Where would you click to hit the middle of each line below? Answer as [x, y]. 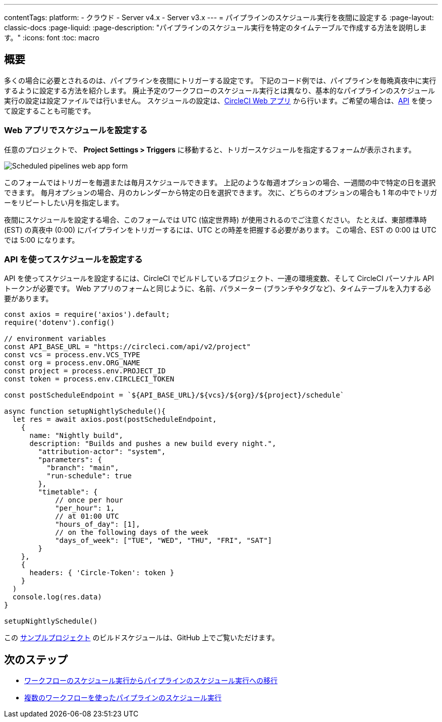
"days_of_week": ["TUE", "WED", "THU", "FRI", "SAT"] [164, 541]
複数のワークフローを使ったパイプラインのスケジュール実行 [123, 698]
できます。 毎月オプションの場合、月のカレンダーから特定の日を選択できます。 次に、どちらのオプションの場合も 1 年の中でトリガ [221, 192]
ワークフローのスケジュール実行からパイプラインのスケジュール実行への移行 [151, 681]
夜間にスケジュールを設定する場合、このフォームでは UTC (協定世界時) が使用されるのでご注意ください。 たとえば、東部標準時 [215, 219]
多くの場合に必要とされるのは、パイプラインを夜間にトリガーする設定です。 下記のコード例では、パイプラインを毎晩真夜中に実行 [220, 80]
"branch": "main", [83, 468]
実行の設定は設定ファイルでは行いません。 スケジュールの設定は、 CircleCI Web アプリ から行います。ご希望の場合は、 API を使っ [218, 100]
